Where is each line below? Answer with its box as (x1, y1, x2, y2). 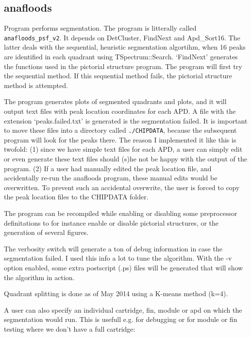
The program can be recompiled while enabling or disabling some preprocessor (4, 208, 237, 218)
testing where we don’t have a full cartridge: (4, 323, 135, 334)
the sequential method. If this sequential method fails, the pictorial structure (4, 71, 232, 81)
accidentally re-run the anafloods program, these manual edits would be (4, 173, 218, 183)
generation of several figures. (4, 227, 89, 237)
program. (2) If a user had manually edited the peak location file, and (4, 163, 212, 173)
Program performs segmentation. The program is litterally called (4, 23, 197, 33)
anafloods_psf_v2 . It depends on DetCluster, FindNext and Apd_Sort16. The (4, 32, 240, 42)
